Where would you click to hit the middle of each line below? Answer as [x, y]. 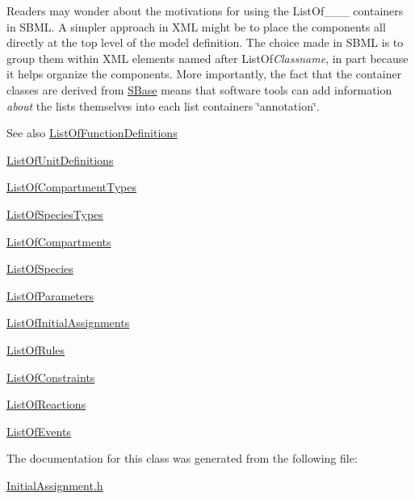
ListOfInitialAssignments [68, 323]
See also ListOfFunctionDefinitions [92, 133]
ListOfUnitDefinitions [60, 159]
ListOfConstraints [51, 377]
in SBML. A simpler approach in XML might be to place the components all [196, 26]
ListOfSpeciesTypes [55, 214]
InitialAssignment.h [55, 485]
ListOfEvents [39, 431]
